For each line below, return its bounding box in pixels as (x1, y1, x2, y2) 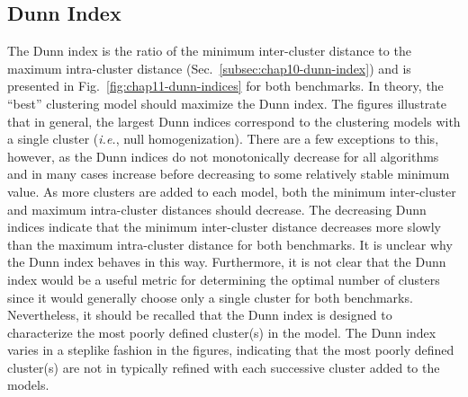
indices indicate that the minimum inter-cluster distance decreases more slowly (7, 217, 442, 236)
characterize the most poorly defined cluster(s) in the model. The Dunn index (7, 322, 436, 341)
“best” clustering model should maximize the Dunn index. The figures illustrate (7, 93, 446, 112)
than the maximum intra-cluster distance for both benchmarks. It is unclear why (7, 234, 453, 253)
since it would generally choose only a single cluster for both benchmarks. (7, 287, 413, 306)
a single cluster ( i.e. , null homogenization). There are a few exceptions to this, (7, 129, 439, 148)
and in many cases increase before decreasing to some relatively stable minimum (7, 164, 450, 183)
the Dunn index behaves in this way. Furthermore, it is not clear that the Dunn (7, 252, 446, 271)
